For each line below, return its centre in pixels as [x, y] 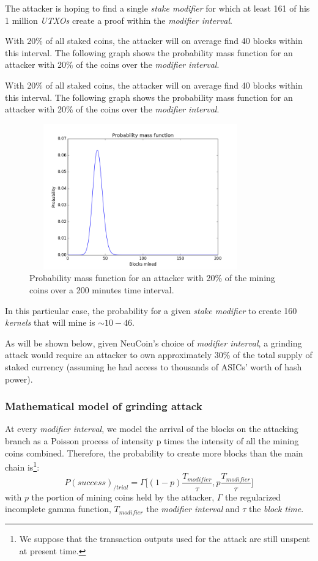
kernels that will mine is [50, 322]
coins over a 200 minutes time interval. [102, 290]
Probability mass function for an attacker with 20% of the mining [152, 278]
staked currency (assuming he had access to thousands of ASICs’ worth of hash [153, 367]
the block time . [276, 509]
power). [19, 379]
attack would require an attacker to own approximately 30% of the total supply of [159, 355]
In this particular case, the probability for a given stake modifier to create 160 [151, 310]
